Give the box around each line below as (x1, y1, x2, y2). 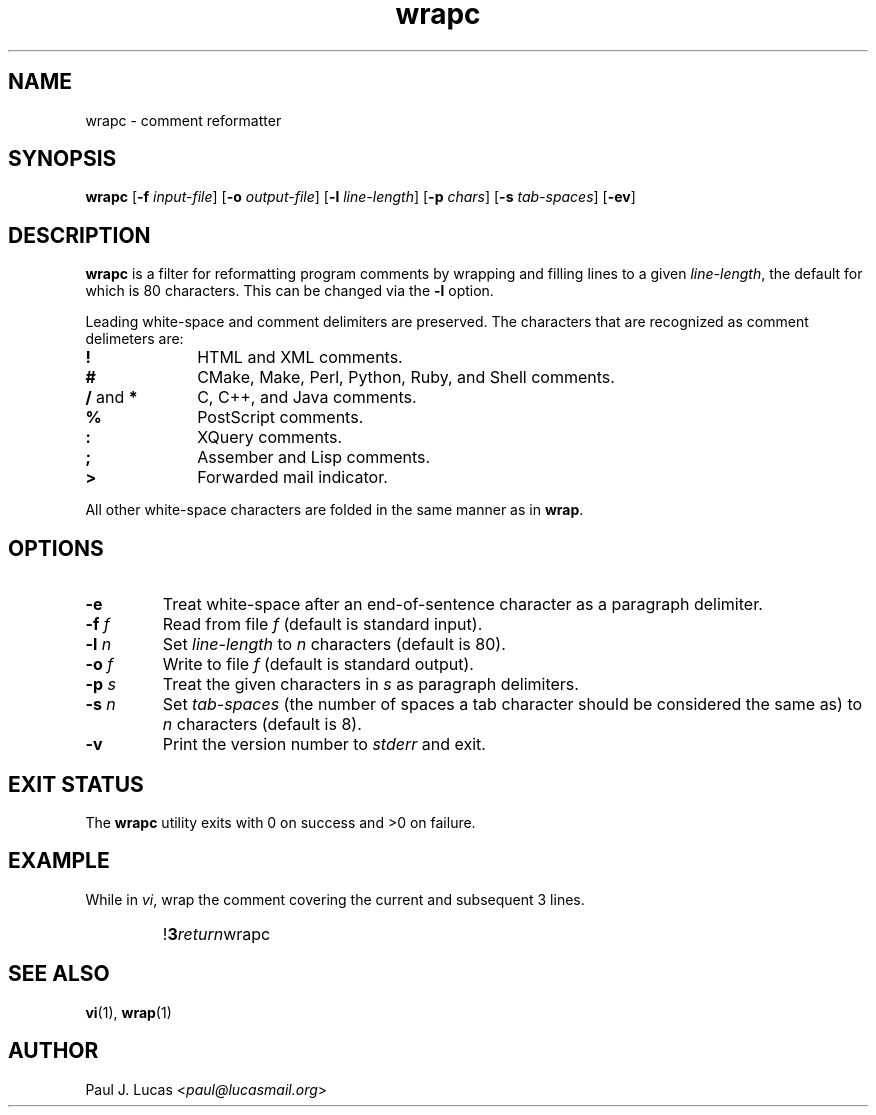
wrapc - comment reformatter (85, 111, 282, 129)
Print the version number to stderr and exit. (162, 734, 486, 755)
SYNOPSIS (8, 146, 117, 172)
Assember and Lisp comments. (197, 447, 431, 468)
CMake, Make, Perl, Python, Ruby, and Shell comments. (197, 367, 615, 388)
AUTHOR (8, 1038, 99, 1064)
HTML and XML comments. (197, 347, 403, 368)
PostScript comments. (197, 407, 364, 428)
